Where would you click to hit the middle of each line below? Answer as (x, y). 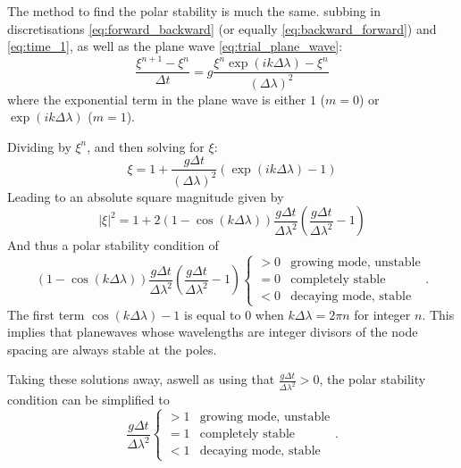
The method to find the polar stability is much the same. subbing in (194, 11)
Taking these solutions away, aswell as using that (141, 379)
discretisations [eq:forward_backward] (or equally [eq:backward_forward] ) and (222, 28)
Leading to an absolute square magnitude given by (146, 196)
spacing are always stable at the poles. (112, 349)
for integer (382, 314)
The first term (46, 314)
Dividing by (39, 146)
